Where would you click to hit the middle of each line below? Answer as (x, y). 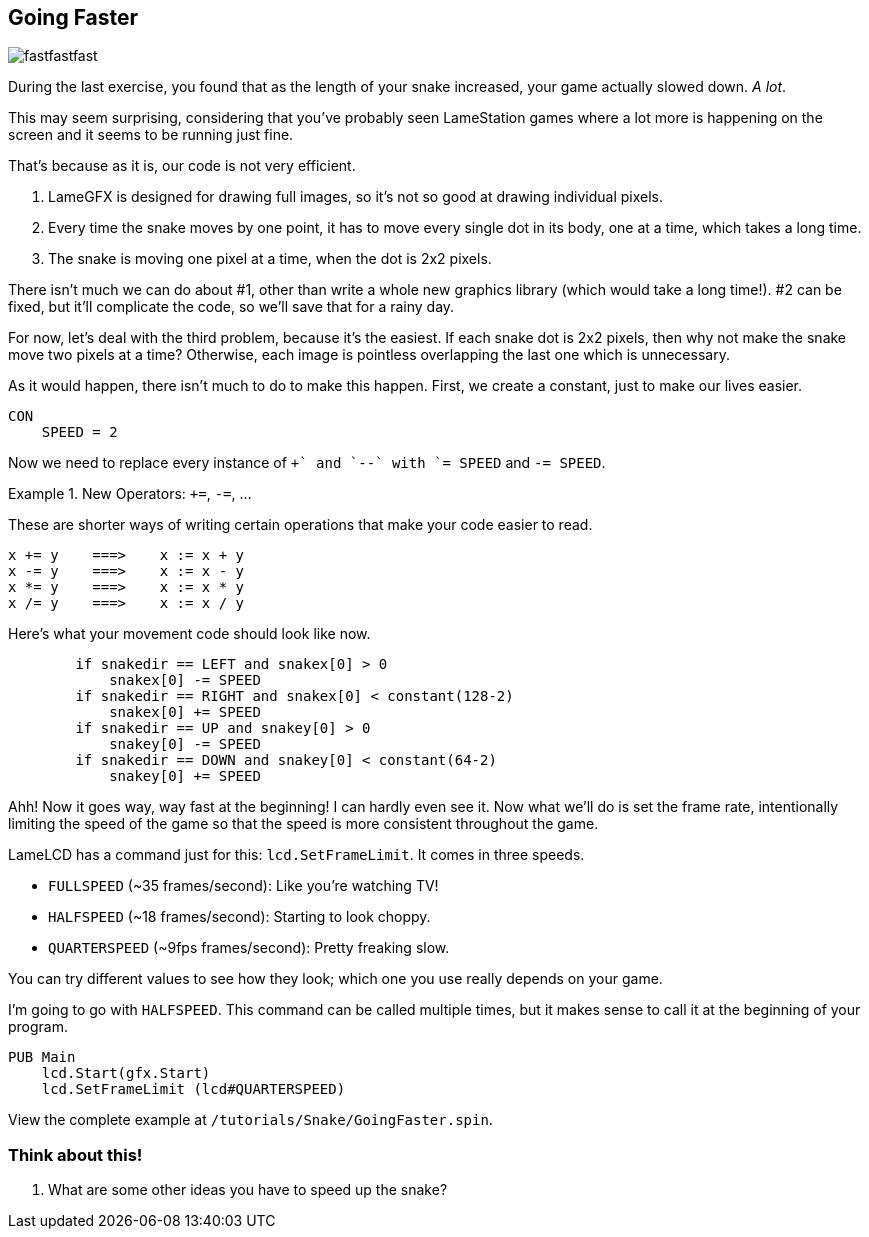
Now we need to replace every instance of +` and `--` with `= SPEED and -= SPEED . (307, 463)
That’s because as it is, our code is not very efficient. (182, 166)
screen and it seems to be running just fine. (151, 135)
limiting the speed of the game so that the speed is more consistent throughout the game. (303, 824)
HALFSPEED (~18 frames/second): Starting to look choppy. (239, 917)
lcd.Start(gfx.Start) (126, 1073)
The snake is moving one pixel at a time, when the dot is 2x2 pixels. (270, 259)
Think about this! (75, 1154)
